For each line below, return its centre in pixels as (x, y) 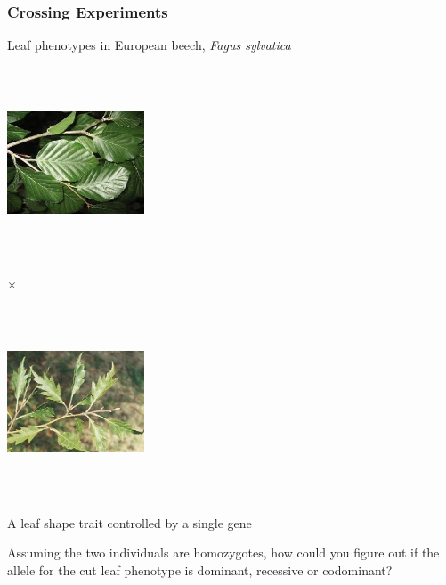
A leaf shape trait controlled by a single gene (130, 522)
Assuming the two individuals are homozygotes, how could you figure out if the (223, 552)
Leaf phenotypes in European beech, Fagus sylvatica (149, 45)
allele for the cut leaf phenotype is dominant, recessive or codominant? (200, 569)
